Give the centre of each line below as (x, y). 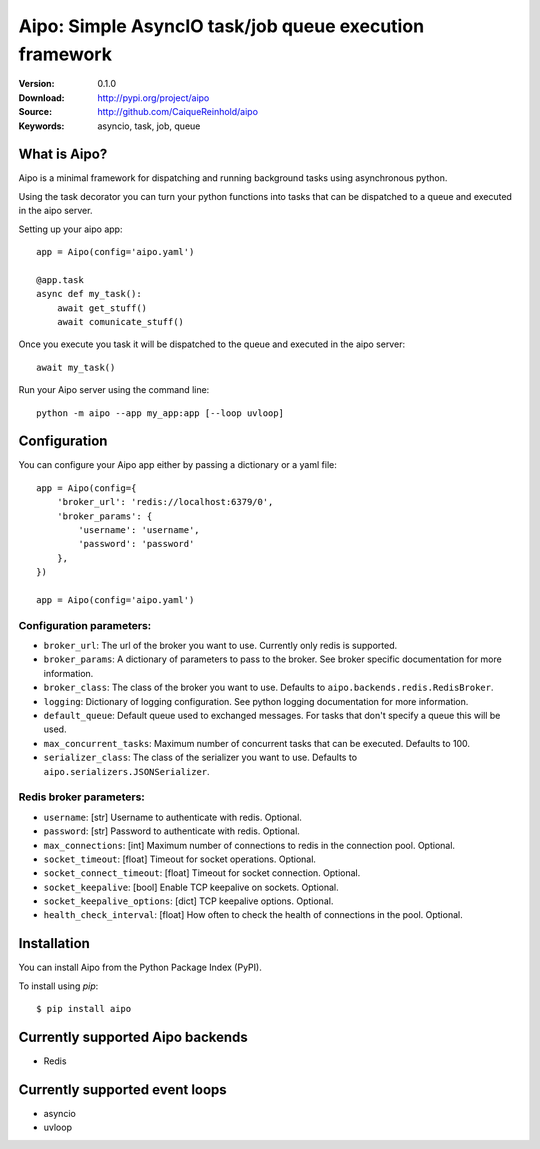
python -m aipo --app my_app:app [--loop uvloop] (160, 413)
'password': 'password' (136, 544)
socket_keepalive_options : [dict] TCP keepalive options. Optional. (188, 901)
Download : (41, 97)
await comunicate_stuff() (120, 321)
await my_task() (76, 367)
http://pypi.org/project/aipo (153, 97)
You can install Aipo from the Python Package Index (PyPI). (140, 967)
